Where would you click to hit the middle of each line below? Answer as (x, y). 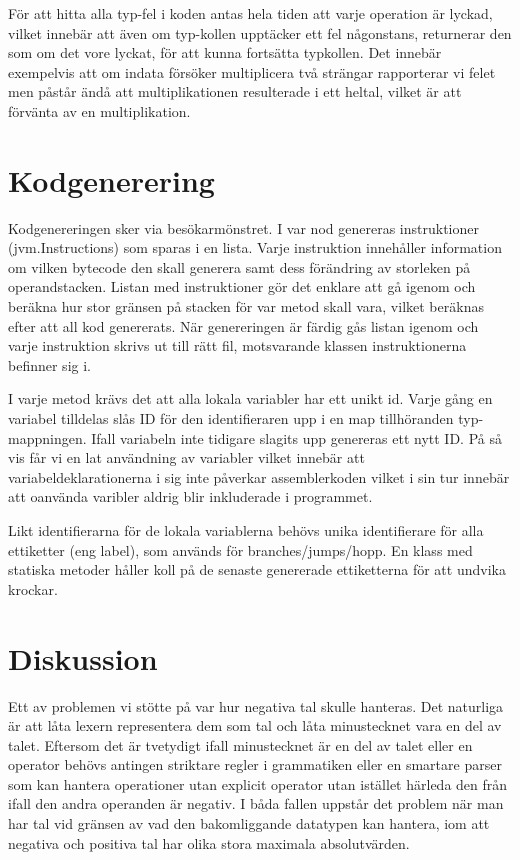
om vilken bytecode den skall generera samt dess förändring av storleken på (239, 266)
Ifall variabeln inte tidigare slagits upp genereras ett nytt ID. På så (296, 437)
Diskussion (83, 657)
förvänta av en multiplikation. (99, 110)
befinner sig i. (49, 364)
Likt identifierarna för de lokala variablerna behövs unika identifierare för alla (246, 530)
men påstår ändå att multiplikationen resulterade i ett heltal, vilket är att (235, 91)
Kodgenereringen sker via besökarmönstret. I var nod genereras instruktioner (243, 227)
